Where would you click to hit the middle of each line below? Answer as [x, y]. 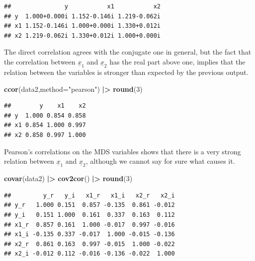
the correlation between [40, 61]
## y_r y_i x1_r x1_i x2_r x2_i [89, 195]
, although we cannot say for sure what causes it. [160, 161]
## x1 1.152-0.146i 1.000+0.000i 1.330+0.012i [82, 26]
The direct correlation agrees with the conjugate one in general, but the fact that [128, 52]
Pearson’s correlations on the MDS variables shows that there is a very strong [123, 151]
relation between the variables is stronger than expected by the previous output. [126, 72]
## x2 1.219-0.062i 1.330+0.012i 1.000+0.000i [82, 35]
